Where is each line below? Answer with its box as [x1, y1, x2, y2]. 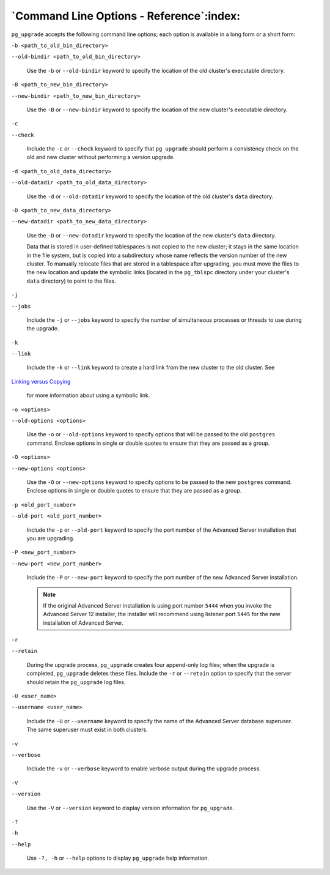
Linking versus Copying [11, 378, 71, 385]
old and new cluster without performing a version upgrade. [26, 154, 175, 161]
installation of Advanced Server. [43, 619, 124, 627]
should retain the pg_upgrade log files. [26, 678, 126, 685]
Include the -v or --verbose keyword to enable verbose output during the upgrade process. [26, 765, 261, 772]
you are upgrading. [26, 534, 75, 542]
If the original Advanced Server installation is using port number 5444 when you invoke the [43, 601, 272, 609]
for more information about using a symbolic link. [26, 392, 150, 399]
